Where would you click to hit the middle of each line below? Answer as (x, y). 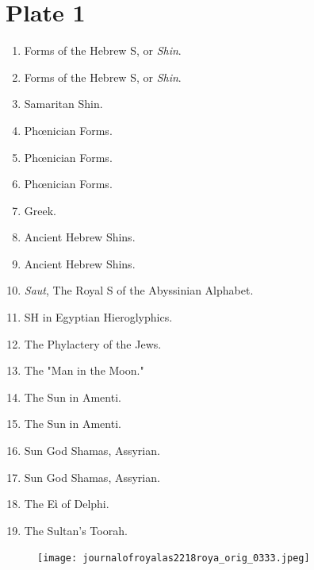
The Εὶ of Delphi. (67, 504)
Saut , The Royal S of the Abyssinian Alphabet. (139, 290)
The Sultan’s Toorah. (76, 530)
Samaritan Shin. (63, 104)
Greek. (40, 210)
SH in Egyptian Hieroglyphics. (98, 317)
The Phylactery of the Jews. (93, 343)
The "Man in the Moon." (84, 370)
